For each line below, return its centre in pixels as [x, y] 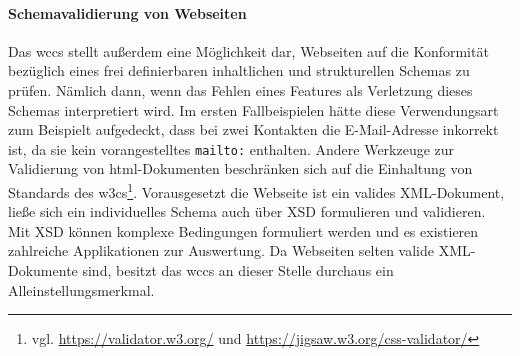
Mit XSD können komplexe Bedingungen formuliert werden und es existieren [243, 230]
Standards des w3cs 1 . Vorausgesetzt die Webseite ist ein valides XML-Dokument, [256, 190]
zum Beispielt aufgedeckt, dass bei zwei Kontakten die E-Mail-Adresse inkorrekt [253, 129]
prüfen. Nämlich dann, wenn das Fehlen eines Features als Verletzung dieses [240, 89]
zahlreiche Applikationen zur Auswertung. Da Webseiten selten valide [221, 250]
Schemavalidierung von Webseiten [127, 12]
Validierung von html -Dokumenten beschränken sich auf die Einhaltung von [240, 168]
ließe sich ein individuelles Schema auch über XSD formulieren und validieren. [247, 211]
